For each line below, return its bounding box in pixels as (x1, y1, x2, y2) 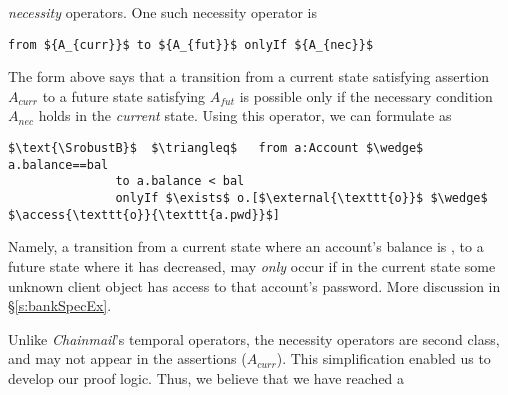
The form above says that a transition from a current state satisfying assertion (8, 66, 490, 87)
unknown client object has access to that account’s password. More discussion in (8, 275, 501, 296)
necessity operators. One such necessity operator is (8, 2, 317, 22)
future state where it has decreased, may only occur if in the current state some (8, 255, 496, 276)
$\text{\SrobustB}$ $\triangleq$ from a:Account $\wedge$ (8, 141, 424, 156)
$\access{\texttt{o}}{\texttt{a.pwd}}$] (8, 207, 281, 222)
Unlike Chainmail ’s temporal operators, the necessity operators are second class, (8, 328, 500, 349)
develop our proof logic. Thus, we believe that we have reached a (8, 367, 405, 388)
